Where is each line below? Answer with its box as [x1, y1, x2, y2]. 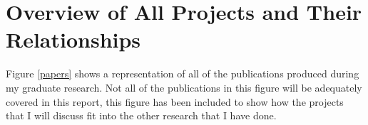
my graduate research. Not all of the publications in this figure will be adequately [6, 80, 362, 94]
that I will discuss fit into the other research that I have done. [6, 108, 277, 123]
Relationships [6, 25, 141, 54]
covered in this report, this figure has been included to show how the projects [6, 94, 344, 109]
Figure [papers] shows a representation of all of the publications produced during [6, 66, 359, 81]
